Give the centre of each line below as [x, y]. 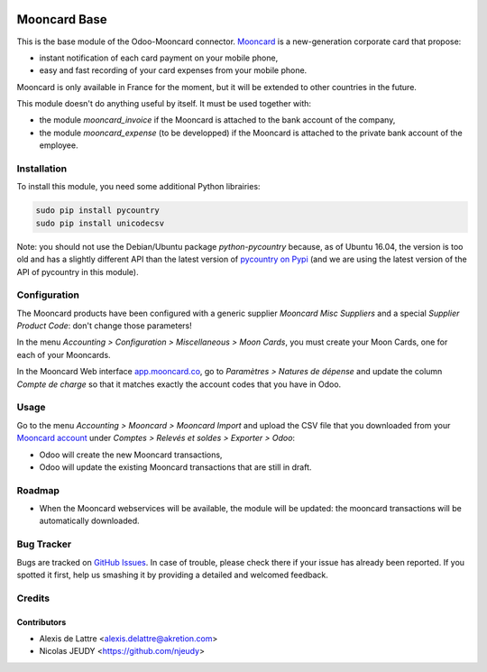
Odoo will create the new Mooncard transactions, [131, 455]
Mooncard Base [62, 19]
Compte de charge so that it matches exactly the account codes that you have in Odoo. [179, 384]
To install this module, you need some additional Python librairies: [138, 187]
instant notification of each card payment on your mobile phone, [159, 58]
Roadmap [38, 490]
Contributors [41, 621]
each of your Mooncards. [64, 354]
